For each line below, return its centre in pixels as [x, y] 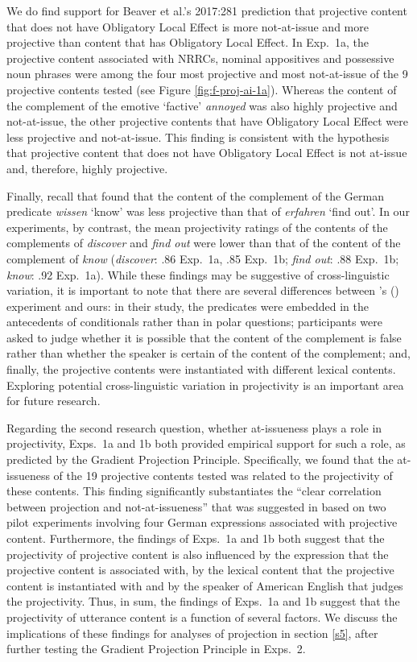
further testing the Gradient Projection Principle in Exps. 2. [156, 649]
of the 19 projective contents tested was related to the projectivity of [223, 475]
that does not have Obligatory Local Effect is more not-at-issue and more [188, 26]
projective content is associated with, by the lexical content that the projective [200, 570]
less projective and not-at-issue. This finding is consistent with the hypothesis [198, 137]
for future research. [54, 401]
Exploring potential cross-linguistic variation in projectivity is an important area [205, 385]
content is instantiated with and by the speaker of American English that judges [205, 585]
